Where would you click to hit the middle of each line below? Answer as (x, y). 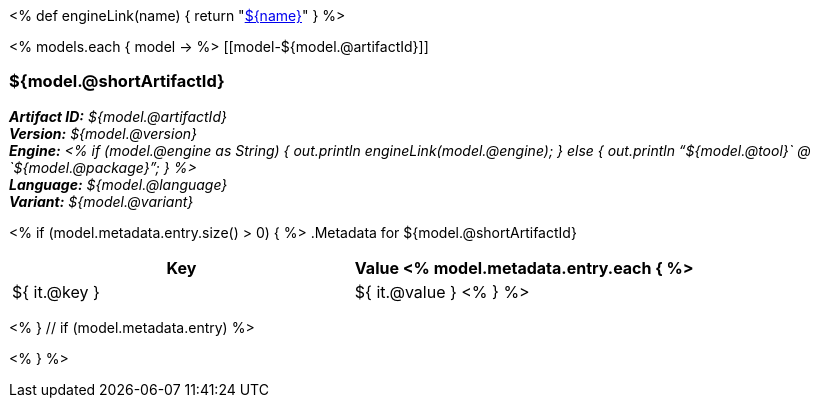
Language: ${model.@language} (118, 184)
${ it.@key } (56, 291)
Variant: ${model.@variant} (101, 201)
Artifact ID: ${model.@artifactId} (118, 116)
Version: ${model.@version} (103, 133)
